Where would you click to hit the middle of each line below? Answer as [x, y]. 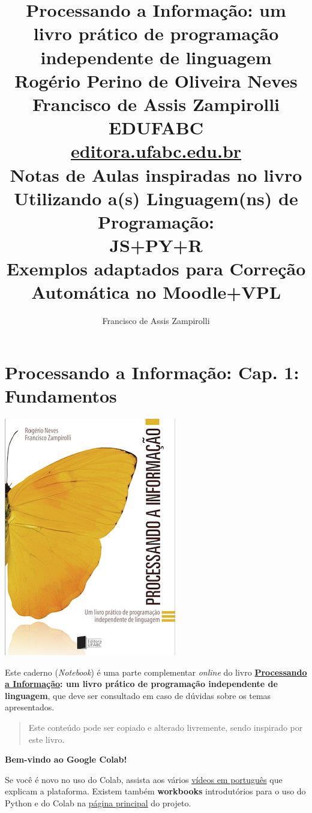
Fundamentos [61, 396]
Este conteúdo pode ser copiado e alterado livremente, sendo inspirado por [166, 727]
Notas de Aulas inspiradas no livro [156, 174]
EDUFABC [156, 127]
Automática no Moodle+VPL [156, 292]
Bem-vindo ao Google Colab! [66, 759]
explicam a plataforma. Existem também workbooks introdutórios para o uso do [155, 791]
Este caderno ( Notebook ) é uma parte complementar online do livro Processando [156, 672]
